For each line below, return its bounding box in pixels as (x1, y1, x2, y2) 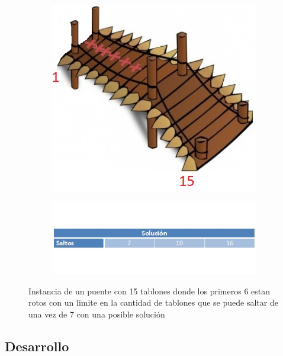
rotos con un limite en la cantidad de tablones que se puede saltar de (28, 296, 278, 309)
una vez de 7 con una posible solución (28, 307, 165, 320)
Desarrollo (5, 336, 69, 355)
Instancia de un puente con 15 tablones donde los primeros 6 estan (28, 284, 271, 297)
